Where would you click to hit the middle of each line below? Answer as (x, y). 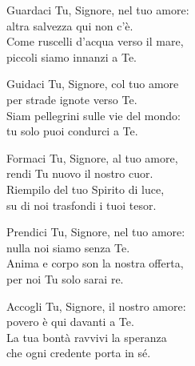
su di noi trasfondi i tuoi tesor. (82, 205)
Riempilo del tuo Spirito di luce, (86, 189)
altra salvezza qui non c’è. (70, 25)
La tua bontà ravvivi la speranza (87, 337)
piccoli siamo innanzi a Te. (72, 56)
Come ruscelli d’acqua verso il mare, (95, 41)
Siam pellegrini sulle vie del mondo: (94, 115)
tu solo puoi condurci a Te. (72, 131)
